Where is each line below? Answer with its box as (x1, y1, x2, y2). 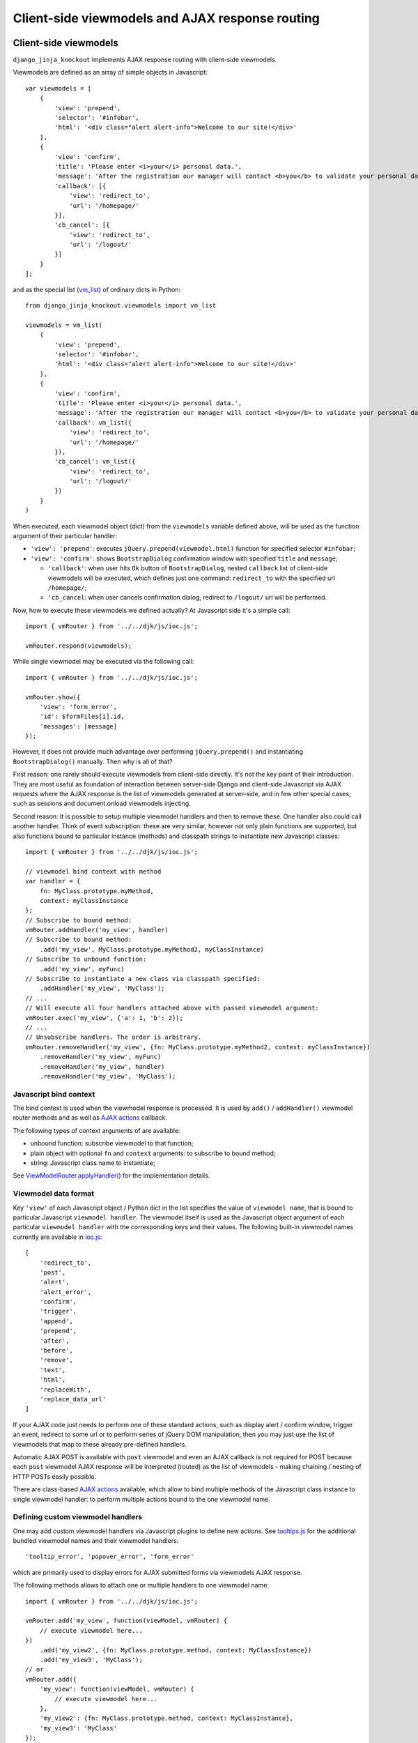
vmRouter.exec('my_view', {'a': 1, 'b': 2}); (25, 1014, 184, 1021)
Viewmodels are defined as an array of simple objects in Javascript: (13, 68, 208, 77)
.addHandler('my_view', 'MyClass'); (39, 984, 165, 993)
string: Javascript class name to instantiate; (30, 1159, 155, 1167)
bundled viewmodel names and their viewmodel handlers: (13, 1537, 179, 1545)
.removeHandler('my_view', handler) (39, 1063, 165, 1070)
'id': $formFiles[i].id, (39, 713, 125, 721)
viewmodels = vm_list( (25, 321, 103, 329)
